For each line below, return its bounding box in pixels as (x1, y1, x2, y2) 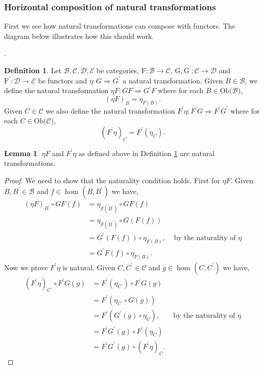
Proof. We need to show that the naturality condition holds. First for (4, 175, 220, 185)
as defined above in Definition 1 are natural (79, 147, 215, 158)
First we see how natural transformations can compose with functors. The (4, 20, 235, 31)
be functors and (38, 75, 87, 85)
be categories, (97, 65, 139, 75)
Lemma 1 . (4, 147, 40, 158)
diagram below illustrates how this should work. (4, 30, 154, 41)
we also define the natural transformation (45, 105, 175, 116)
